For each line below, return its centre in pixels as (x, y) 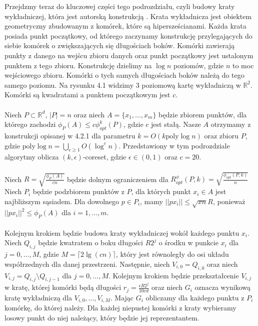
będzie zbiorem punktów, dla (203, 114)
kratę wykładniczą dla (38, 297)
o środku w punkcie (188, 242)
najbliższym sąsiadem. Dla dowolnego (62, 201)
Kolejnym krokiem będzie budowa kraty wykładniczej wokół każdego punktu (122, 232)
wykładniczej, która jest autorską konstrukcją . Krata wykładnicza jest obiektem (128, 16)
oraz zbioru (221, 135)
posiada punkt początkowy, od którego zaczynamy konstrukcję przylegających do (128, 35)
